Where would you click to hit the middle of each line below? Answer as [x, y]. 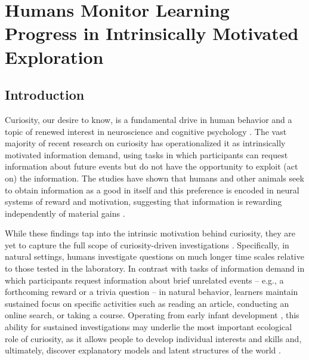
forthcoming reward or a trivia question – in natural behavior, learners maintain [152, 292]
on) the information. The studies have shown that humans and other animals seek [154, 178]
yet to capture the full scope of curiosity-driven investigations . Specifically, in [147, 244]
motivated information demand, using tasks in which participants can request [146, 154]
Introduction [45, 95]
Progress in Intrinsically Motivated [152, 33]
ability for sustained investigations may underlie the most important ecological [149, 327]
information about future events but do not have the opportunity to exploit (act [152, 166]
